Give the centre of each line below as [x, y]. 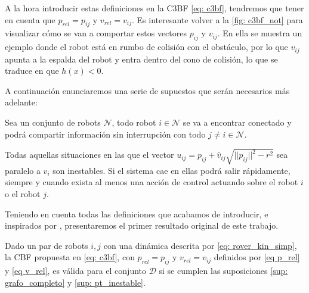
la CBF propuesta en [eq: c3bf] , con [70, 257]
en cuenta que [30, 19]
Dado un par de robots [47, 245]
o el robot [23, 193]
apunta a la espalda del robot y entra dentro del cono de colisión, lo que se [141, 59]
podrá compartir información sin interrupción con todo [105, 134]
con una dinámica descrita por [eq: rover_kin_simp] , [200, 245]
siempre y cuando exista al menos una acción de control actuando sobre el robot [152, 182]
